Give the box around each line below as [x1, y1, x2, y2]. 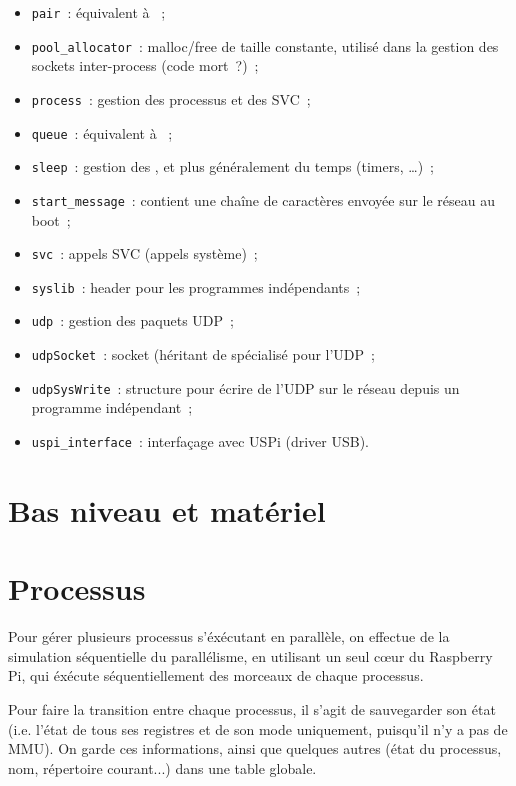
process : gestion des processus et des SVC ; [31, 88, 311, 109]
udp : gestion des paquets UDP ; [31, 310, 234, 331]
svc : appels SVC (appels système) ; [31, 243, 258, 264]
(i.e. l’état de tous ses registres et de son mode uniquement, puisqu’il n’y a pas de [8, 718, 508, 739]
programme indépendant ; [31, 397, 193, 418]
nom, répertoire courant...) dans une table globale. [8, 757, 317, 778]
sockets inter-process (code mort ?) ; [31, 55, 259, 76]
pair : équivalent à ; [31, 2, 166, 22]
